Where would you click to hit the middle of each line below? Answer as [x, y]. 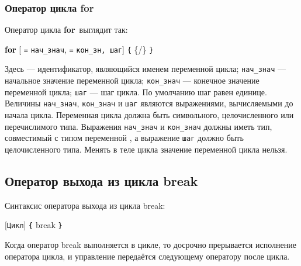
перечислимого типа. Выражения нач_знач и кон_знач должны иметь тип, [139, 126]
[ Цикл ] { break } [34, 225]
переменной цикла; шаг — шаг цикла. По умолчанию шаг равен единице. [136, 91]
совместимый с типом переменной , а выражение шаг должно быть [124, 138]
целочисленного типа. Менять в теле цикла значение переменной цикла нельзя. [146, 149]
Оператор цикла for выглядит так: [66, 30]
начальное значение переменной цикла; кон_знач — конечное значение [132, 80]
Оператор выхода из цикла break [101, 180]
